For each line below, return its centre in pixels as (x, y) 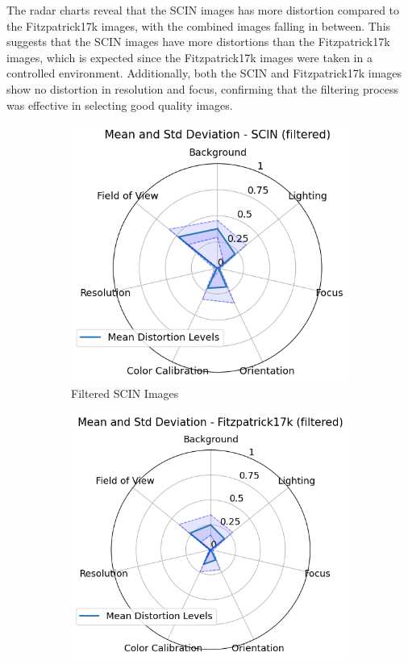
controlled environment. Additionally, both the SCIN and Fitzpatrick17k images (204, 73)
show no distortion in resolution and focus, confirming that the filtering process (203, 88)
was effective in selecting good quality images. (120, 105)
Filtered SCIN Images (125, 393)
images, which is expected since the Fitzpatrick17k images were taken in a (189, 57)
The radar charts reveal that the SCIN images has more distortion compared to (203, 10)
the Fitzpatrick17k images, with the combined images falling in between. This (199, 25)
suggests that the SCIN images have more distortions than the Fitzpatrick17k (198, 42)
